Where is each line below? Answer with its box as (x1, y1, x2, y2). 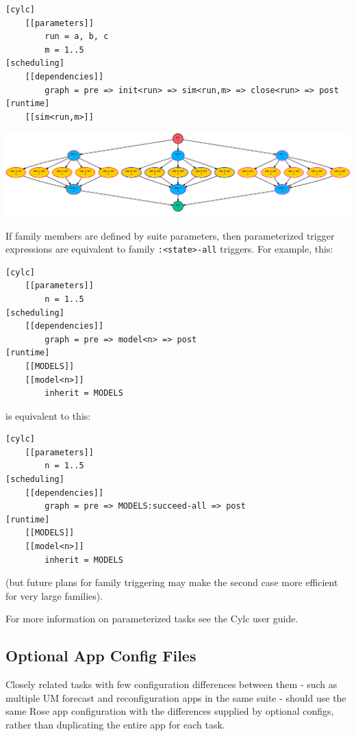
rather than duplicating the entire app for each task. (5, 717, 225, 731)
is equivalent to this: (5, 408, 91, 422)
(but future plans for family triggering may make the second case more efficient (5, 575, 338, 589)
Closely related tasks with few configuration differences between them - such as (5, 677, 338, 691)
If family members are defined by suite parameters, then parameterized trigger (5, 228, 335, 242)
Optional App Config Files (5, 645, 196, 666)
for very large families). (5, 588, 103, 602)
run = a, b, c (44, 31, 109, 42)
